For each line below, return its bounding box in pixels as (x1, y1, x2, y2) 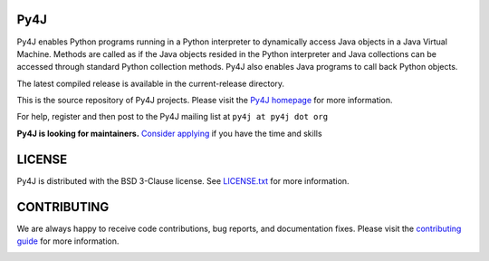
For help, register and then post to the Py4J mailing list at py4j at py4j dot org (16, 111, 329, 122)
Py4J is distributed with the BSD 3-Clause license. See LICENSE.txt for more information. (16, 175, 350, 186)
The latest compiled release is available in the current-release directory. (16, 78, 285, 89)
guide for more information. (16, 236, 120, 246)
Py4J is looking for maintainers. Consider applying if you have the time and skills (16, 128, 322, 139)
